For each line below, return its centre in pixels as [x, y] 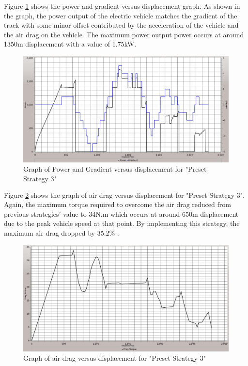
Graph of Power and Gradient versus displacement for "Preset [115, 169]
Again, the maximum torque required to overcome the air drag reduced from [117, 204]
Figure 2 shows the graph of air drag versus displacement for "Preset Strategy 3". [124, 195]
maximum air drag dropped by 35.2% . [62, 232]
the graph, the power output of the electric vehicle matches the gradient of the [121, 15]
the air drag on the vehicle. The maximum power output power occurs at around [124, 34]
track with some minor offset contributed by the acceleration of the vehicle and [121, 25]
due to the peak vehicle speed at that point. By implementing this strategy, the [122, 223]
